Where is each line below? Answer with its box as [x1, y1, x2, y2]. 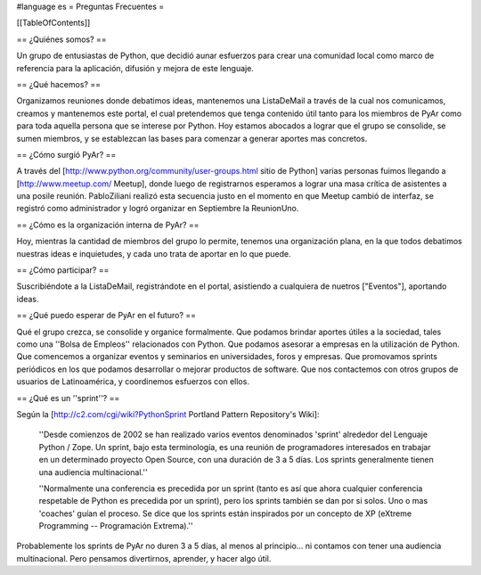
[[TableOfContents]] [16, 18, 91, 29]
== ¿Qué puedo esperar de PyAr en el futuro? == [16, 310, 196, 321]
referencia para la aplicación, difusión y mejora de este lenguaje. [16, 62, 254, 73]
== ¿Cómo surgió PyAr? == [16, 149, 117, 160]
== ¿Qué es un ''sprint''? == [16, 392, 120, 403]
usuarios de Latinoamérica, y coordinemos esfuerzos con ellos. [16, 376, 249, 387]
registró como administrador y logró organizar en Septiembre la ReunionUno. [16, 203, 299, 214]
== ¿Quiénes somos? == [16, 34, 107, 45]
